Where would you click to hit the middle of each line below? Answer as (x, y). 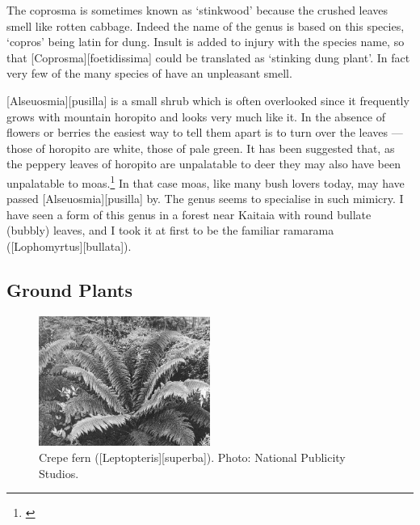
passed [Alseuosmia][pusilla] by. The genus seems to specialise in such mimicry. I (205, 199)
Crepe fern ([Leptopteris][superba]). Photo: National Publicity (192, 457)
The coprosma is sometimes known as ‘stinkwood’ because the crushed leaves (197, 10)
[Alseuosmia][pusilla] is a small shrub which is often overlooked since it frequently (208, 100)
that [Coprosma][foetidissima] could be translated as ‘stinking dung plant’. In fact (208, 57)
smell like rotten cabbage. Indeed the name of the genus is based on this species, (206, 25)
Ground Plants (69, 289)
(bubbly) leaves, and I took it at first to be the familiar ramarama (170, 230)
